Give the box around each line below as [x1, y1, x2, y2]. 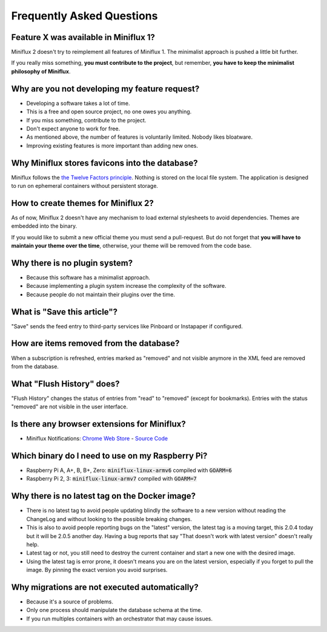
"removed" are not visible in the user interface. [11, 403, 128, 410]
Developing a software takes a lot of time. [26, 99, 130, 107]
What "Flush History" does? [11, 379, 120, 389]
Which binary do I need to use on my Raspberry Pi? [11, 450, 208, 461]
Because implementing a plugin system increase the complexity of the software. [26, 282, 226, 290]
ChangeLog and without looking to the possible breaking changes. [26, 515, 192, 522]
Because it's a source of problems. [26, 598, 113, 605]
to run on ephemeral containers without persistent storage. [11, 182, 159, 189]
